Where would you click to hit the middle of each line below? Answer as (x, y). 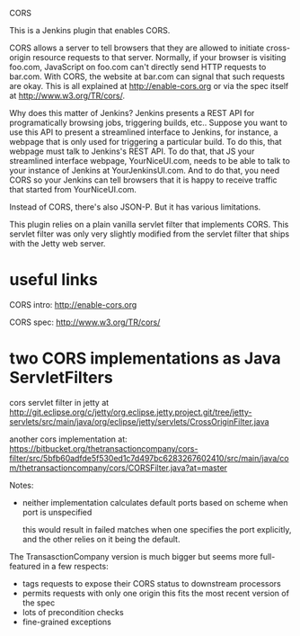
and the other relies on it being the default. (101, 539)
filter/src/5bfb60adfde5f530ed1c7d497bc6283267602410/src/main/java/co (149, 458)
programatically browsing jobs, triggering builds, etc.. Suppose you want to (148, 122)
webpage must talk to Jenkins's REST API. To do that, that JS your (132, 151)
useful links (54, 280)
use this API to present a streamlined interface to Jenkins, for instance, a (144, 132)
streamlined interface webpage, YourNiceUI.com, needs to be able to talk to (150, 161)
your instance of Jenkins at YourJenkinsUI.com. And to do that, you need (145, 170)
